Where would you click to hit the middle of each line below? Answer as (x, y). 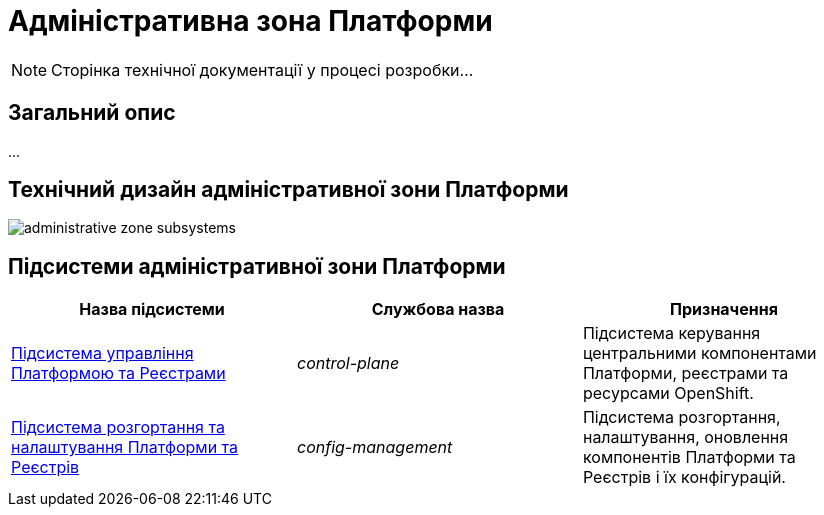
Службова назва (438, 309)
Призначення (724, 309)
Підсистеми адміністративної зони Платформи (257, 266)
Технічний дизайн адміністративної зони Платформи (288, 190)
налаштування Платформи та (125, 447)
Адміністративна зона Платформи (250, 21)
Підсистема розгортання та (118, 427)
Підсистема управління (102, 353)
